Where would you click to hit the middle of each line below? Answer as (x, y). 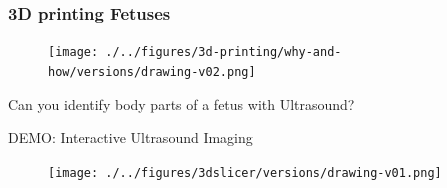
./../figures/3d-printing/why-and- (223, 52)
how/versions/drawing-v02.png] (152, 71)
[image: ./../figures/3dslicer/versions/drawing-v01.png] (245, 172)
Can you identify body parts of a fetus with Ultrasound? (181, 103)
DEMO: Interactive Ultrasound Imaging (130, 137)
